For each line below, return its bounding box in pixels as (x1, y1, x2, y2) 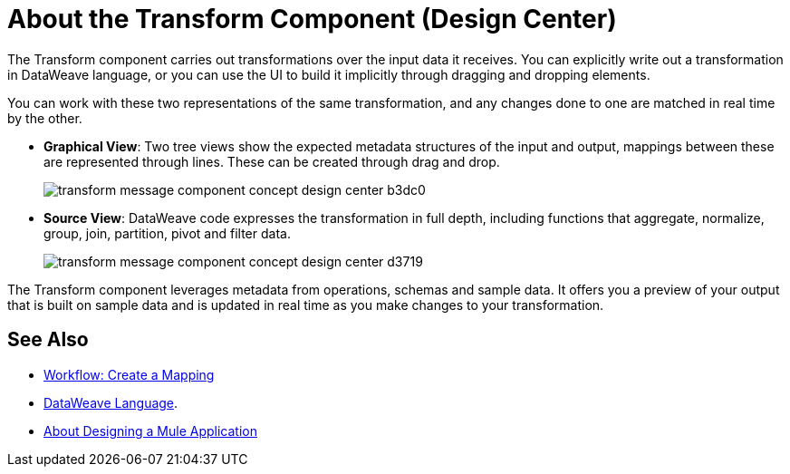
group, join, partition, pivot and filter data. (43, 225, 291, 241)
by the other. (7, 110, 82, 126)
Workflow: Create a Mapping (43, 366, 215, 382)
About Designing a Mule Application (43, 422, 257, 439)
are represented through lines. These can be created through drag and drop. (43, 153, 500, 169)
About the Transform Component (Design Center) (7, 4, 617, 34)
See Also (7, 328, 89, 352)
